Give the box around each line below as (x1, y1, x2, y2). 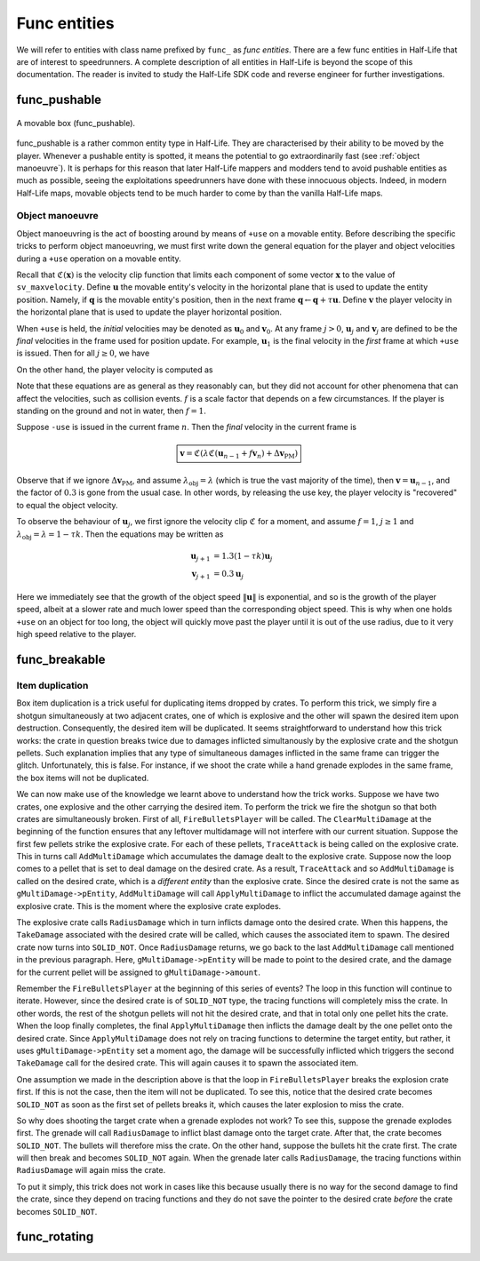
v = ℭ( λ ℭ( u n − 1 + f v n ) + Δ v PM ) (180, 449, 298, 461)
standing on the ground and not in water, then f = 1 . (16, 405, 206, 416)
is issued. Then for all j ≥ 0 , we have (16, 347, 150, 359)
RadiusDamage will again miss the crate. (16, 1165, 166, 1176)
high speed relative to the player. (16, 629, 137, 640)
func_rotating (16, 1229, 94, 1244)
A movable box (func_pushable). (16, 117, 136, 128)
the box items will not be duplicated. (16, 772, 149, 783)
